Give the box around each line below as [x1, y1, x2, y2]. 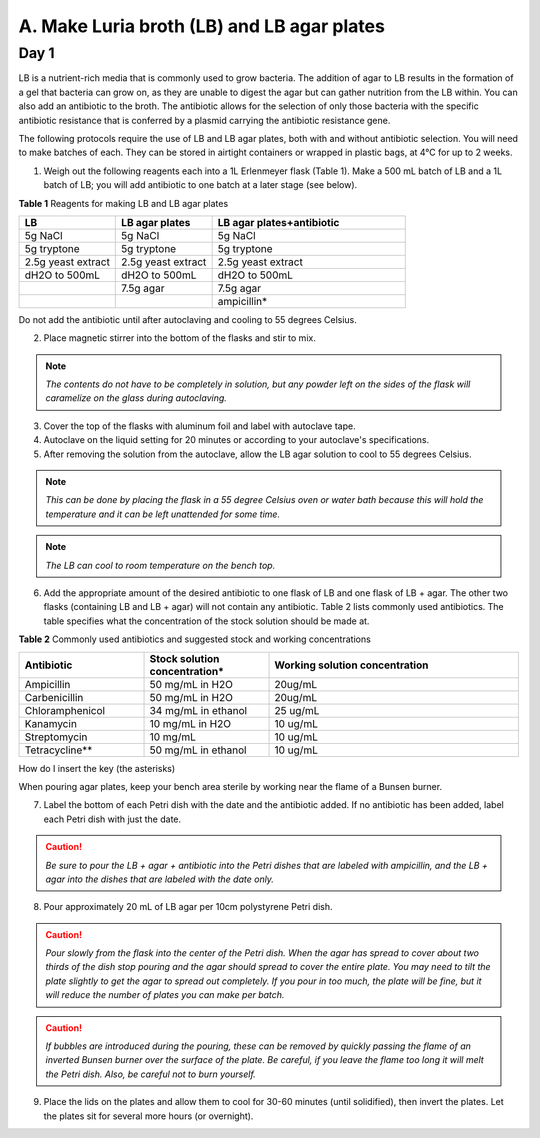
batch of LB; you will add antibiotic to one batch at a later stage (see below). [43, 179, 358, 191]
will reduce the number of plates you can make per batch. [45, 989, 285, 1001]
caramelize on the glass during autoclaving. [45, 392, 227, 404]
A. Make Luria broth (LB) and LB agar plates [18, 15, 385, 37]
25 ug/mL [274, 703, 320, 717]
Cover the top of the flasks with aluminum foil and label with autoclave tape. [43, 420, 356, 432]
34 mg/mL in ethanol [149, 703, 248, 717]
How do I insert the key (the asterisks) [18, 762, 176, 774]
